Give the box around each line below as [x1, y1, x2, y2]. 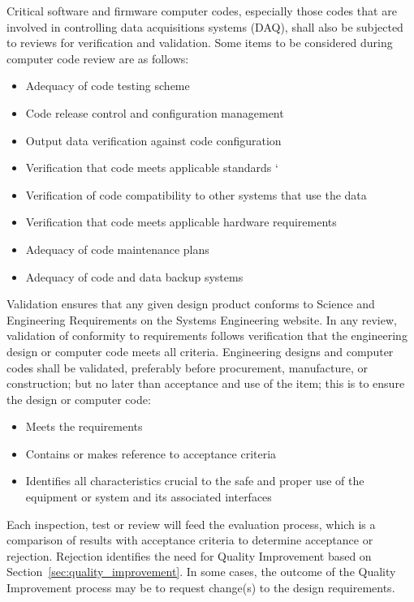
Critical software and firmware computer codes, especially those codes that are [6, 2, 397, 19]
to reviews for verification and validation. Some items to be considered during [6, 34, 393, 51]
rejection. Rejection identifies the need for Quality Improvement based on [6, 547, 372, 564]
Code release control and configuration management [25, 104, 284, 121]
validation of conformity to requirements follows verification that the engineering [6, 327, 408, 344]
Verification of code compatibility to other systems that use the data [25, 186, 367, 203]
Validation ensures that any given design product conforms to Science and [6, 295, 375, 312]
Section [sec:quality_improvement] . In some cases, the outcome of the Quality [6, 563, 396, 580]
